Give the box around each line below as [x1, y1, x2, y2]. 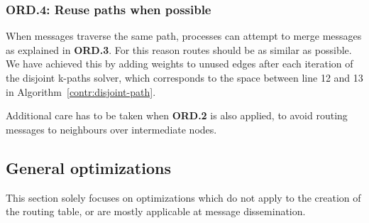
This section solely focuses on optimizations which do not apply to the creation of [6, 190, 361, 205]
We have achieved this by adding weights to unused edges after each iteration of [6, 56, 353, 71]
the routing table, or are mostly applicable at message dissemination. [6, 204, 306, 219]
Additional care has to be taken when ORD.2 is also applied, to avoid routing [6, 108, 348, 123]
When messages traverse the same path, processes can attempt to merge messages [6, 28, 362, 43]
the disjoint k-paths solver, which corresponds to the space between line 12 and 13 [6, 70, 363, 85]
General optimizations [6, 156, 171, 178]
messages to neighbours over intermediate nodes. [6, 121, 217, 136]
